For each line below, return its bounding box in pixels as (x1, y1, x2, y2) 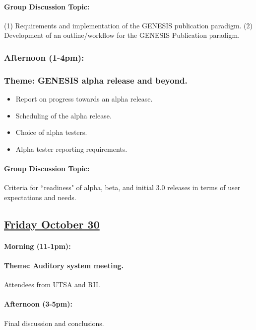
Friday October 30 (4, 216, 100, 231)
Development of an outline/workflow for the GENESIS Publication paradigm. (4, 30, 240, 40)
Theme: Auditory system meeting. (4, 260, 124, 270)
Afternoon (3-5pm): (4, 299, 72, 309)
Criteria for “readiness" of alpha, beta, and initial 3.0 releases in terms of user (4, 182, 241, 193)
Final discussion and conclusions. (4, 318, 104, 328)
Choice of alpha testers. (15, 127, 87, 137)
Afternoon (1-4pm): (4, 51, 84, 63)
